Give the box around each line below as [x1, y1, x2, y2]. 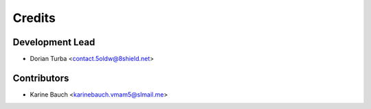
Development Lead [12, 36, 95, 48]
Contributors [12, 72, 69, 84]
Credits [12, 10, 56, 25]
